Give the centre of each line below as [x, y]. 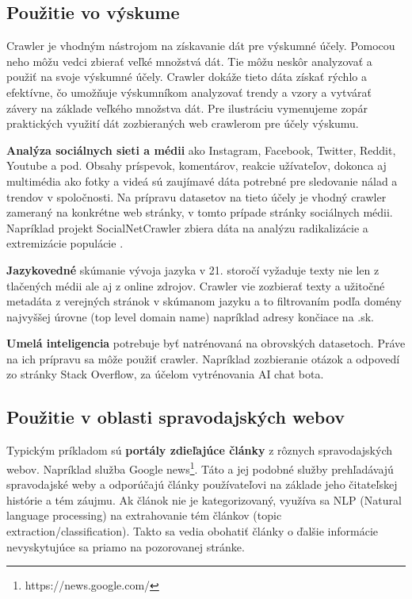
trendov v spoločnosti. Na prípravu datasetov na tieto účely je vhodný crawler [196, 196]
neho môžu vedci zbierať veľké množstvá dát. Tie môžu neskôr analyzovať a [189, 61]
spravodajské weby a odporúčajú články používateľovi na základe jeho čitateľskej [202, 484]
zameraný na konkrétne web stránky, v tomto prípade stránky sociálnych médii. [200, 212]
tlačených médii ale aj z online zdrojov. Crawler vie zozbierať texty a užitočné [196, 285]
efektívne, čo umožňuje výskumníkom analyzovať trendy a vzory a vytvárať [189, 92]
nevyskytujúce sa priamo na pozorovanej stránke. [126, 546]
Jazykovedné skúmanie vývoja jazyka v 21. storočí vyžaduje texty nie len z [193, 269]
